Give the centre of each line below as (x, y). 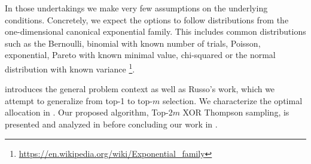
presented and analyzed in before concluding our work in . (111, 124)
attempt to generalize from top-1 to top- (79, 100)
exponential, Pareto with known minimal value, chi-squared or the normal (140, 55)
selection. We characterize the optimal (232, 100)
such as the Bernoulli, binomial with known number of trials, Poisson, (133, 43)
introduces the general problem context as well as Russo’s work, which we (140, 89)
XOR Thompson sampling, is (236, 112)
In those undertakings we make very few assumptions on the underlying (136, 8)
